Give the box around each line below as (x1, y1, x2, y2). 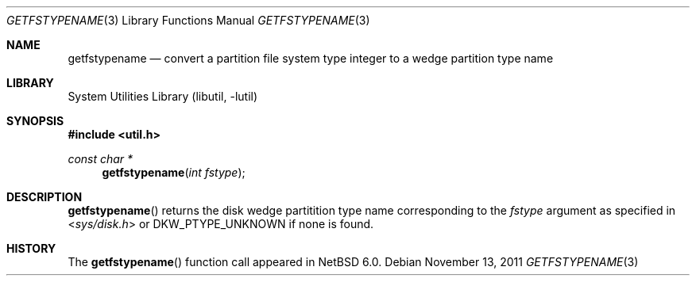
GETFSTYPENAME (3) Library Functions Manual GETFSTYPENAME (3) (6, 13, 370, 27)
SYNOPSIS (6, 114, 64, 128)
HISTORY (6, 242, 56, 255)
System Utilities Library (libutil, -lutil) (68, 90, 258, 103)
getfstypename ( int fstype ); (102, 166, 246, 179)
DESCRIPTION (6, 190, 83, 204)
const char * (68, 152, 133, 166)
